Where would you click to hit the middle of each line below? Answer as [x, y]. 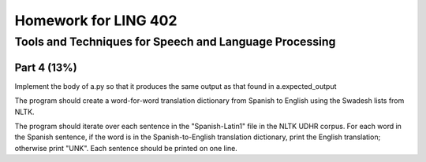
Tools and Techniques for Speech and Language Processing [175, 42]
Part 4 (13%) [46, 67]
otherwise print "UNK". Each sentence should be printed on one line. [126, 148]
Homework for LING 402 [96, 20]
